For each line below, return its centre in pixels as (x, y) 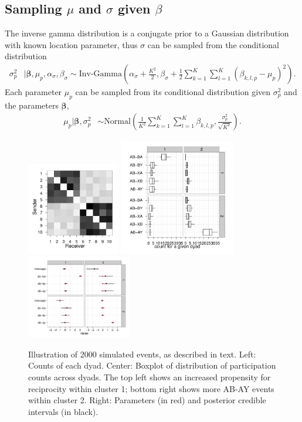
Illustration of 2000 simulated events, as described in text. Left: (142, 354)
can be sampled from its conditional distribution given (173, 92)
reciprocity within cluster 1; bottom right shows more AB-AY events (151, 388)
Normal (117, 122)
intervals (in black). (63, 411)
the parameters (32, 105)
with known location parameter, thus (71, 44)
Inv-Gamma (100, 74)
